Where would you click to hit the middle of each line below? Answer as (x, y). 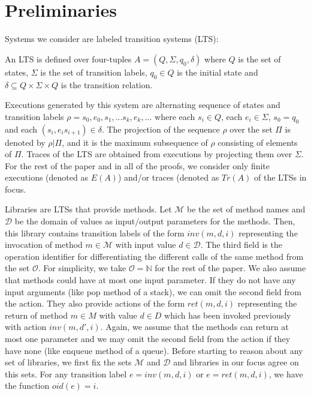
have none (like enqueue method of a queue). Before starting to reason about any (154, 350)
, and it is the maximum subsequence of (135, 142)
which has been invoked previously (228, 315)
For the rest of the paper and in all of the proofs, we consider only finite (138, 165)
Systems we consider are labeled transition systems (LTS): (112, 39)
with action (26, 327)
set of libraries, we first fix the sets (68, 362)
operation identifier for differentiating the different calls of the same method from (154, 256)
